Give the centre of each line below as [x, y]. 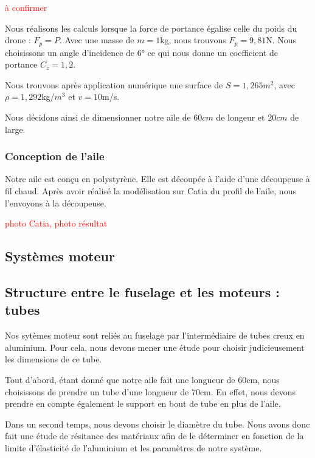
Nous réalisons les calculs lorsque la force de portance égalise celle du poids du [151, 28]
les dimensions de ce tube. [54, 359]
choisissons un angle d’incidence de [70, 52]
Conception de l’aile [55, 156]
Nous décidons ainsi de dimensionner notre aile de [98, 117]
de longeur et [241, 117]
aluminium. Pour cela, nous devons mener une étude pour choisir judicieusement [155, 347]
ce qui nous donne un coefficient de [213, 52]
